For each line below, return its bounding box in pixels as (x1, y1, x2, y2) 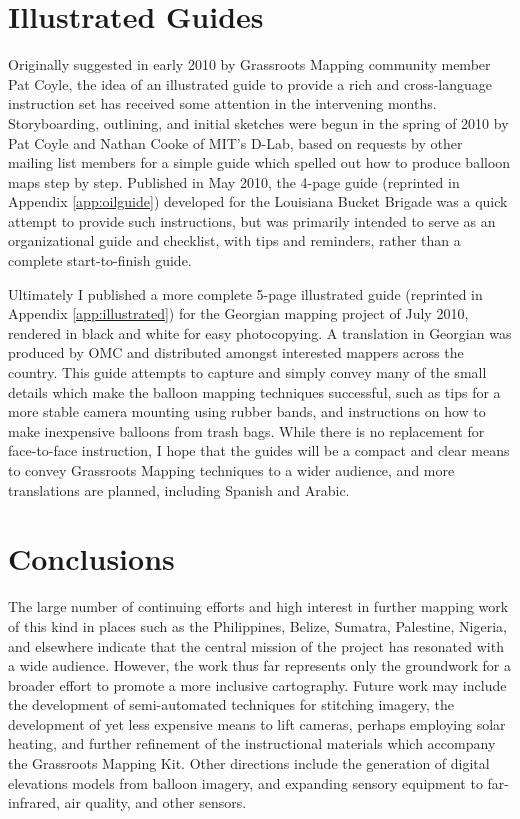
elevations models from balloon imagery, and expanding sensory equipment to (8, 772, 483, 793)
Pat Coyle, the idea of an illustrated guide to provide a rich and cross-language (8, 73, 492, 94)
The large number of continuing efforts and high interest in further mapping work (8, 596, 509, 617)
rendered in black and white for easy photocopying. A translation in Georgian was (8, 322, 512, 343)
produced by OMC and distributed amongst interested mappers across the (8, 342, 464, 363)
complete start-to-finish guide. (8, 250, 192, 271)
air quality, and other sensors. (64, 792, 247, 813)
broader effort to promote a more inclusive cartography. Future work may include (8, 674, 507, 695)
